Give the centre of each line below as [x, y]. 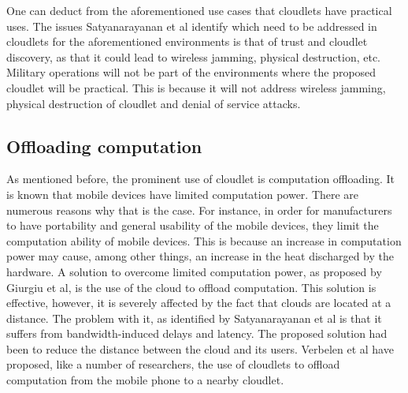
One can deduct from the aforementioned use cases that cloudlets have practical [199, 10]
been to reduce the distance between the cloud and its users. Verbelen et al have [200, 348]
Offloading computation [104, 146]
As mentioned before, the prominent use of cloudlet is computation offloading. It [201, 179]
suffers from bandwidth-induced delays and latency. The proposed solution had [197, 333]
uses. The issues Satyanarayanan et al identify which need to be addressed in [192, 26]
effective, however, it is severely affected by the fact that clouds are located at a [199, 303]
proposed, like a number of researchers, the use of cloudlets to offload [173, 364]
